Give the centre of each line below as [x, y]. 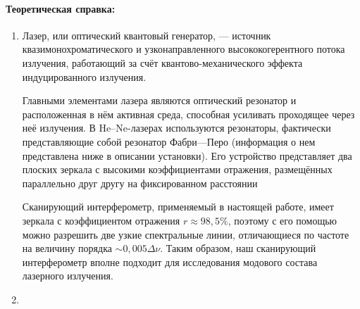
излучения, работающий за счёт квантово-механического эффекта [162, 62]
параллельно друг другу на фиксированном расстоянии [140, 183]
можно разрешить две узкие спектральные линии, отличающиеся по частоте [186, 234]
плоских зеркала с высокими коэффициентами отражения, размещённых [177, 169]
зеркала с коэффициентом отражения [101, 220]
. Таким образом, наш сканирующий [238, 248]
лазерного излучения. [68, 276]
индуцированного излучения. [84, 76]
